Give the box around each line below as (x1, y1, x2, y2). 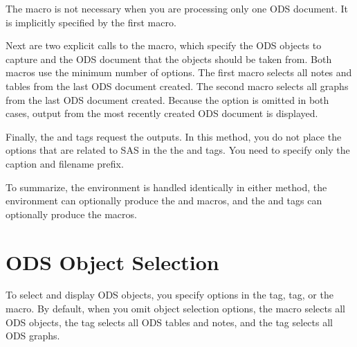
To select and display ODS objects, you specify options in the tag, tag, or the (6, 287, 333, 302)
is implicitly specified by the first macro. (6, 15, 176, 29)
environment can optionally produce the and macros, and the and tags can (6, 193, 322, 208)
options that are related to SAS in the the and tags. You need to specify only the (6, 143, 350, 157)
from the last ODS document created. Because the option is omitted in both (6, 92, 329, 107)
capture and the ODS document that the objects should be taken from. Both (6, 51, 332, 66)
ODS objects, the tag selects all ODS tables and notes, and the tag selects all (6, 314, 333, 329)
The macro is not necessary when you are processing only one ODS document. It (6, 1, 348, 15)
